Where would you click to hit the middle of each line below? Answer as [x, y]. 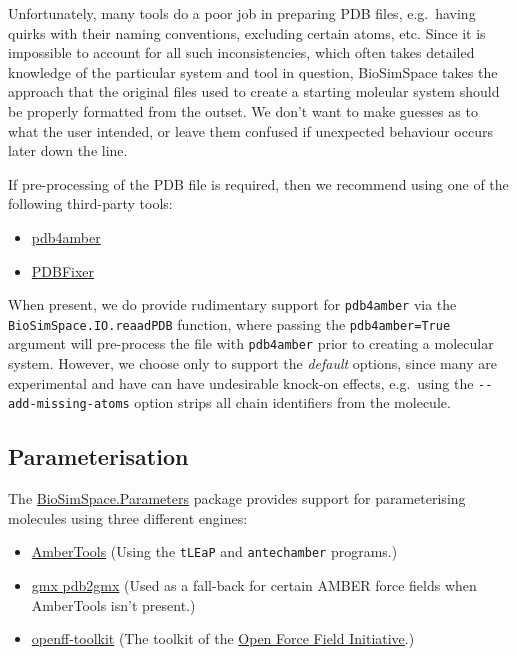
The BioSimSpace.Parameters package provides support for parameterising [237, 498]
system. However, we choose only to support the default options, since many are [252, 363]
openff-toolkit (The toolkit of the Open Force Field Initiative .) [223, 638]
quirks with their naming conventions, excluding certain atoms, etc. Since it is [247, 32]
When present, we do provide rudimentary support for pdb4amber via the [232, 304]
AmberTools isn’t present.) [113, 604]
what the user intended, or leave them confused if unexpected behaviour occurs [250, 130]
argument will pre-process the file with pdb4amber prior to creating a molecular [251, 343]
